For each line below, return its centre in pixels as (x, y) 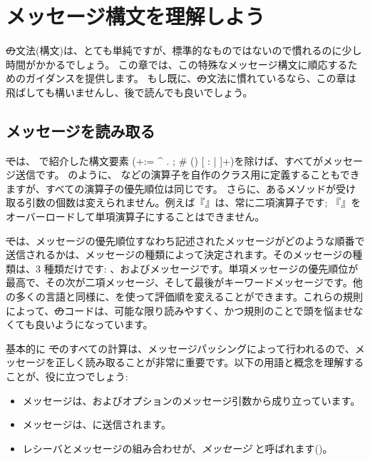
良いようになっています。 (94, 324)
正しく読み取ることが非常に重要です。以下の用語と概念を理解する (210, 362)
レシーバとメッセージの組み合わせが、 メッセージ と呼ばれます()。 (178, 448)
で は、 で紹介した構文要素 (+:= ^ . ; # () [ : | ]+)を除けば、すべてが (164, 160)
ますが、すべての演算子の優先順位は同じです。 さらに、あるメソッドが (171, 188)
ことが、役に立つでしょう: (67, 376)
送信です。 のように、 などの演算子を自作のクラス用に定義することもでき (187, 174)
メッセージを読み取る (81, 130)
